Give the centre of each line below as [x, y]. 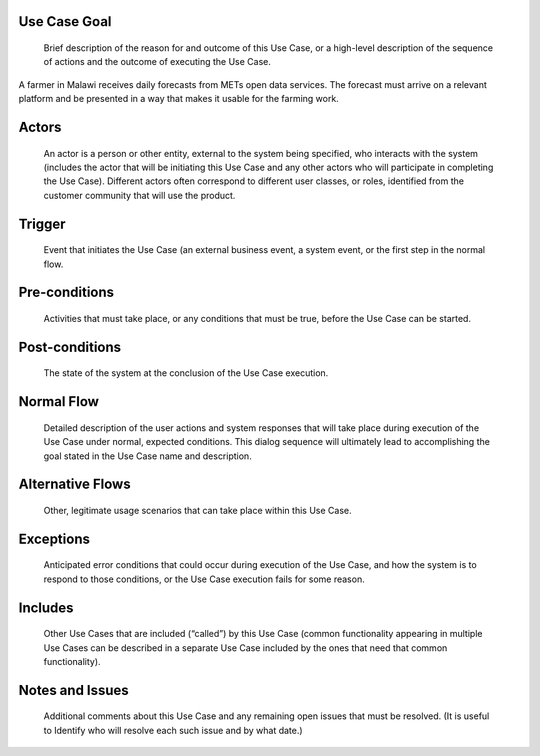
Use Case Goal [65, 21]
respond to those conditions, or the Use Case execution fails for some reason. [204, 579]
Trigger [42, 223]
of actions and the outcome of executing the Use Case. [157, 62]
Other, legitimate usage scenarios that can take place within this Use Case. [197, 510]
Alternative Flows [74, 484]
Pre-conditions [66, 292]
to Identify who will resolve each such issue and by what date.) [173, 730]
